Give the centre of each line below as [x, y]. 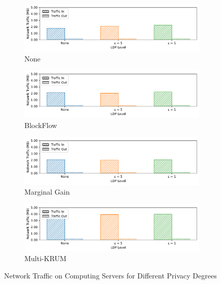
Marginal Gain [47, 192]
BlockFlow [41, 125]
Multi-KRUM [45, 258]
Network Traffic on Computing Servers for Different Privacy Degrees [110, 275]
